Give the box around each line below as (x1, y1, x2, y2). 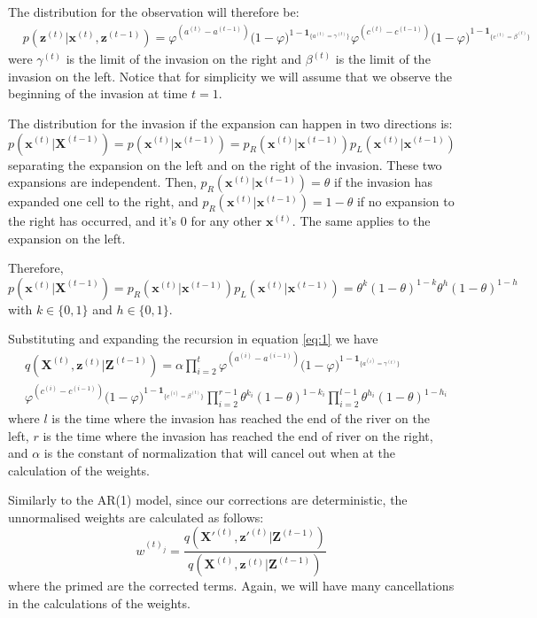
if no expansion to (356, 192, 455, 211)
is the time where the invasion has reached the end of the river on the (51, 408, 430, 427)
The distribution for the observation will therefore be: (8, 3, 300, 20)
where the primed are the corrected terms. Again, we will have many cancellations (8, 576, 455, 595)
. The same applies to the (292, 212, 431, 230)
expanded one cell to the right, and (8, 192, 198, 211)
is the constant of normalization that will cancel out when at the (43, 444, 395, 462)
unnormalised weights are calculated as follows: (8, 507, 264, 526)
